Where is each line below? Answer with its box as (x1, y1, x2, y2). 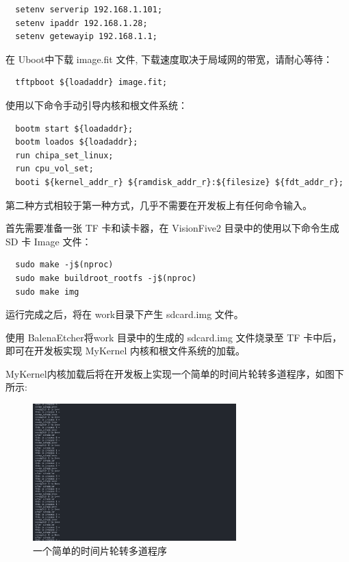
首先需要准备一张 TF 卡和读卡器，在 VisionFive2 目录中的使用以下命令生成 (5, 221, 339, 235)
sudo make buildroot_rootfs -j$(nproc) (15, 273, 197, 283)
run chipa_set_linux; (15, 150, 114, 160)
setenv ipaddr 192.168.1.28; (15, 18, 148, 28)
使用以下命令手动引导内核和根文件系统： (5, 97, 188, 112)
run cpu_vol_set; (15, 164, 94, 174)
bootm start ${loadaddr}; (15, 123, 133, 134)
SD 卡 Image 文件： (5, 234, 92, 248)
